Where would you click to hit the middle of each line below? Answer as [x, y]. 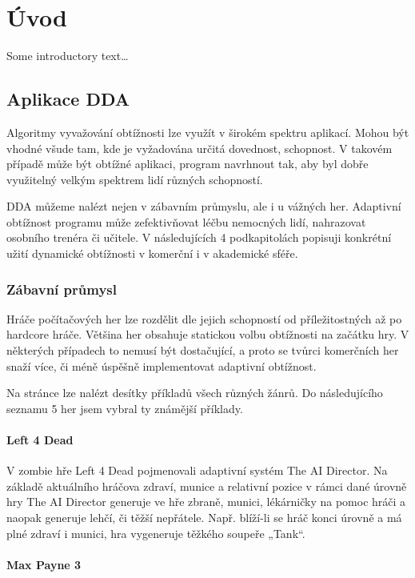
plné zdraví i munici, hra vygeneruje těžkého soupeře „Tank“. [156, 533]
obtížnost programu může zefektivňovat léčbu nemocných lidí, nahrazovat [186, 221]
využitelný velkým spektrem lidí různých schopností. [135, 179]
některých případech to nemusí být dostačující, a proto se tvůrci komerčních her [203, 350]
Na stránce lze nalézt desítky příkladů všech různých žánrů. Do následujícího [195, 393]
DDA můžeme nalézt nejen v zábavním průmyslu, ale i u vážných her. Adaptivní [204, 206]
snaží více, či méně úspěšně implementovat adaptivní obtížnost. [162, 365]
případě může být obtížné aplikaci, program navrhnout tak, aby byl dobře [188, 164]
